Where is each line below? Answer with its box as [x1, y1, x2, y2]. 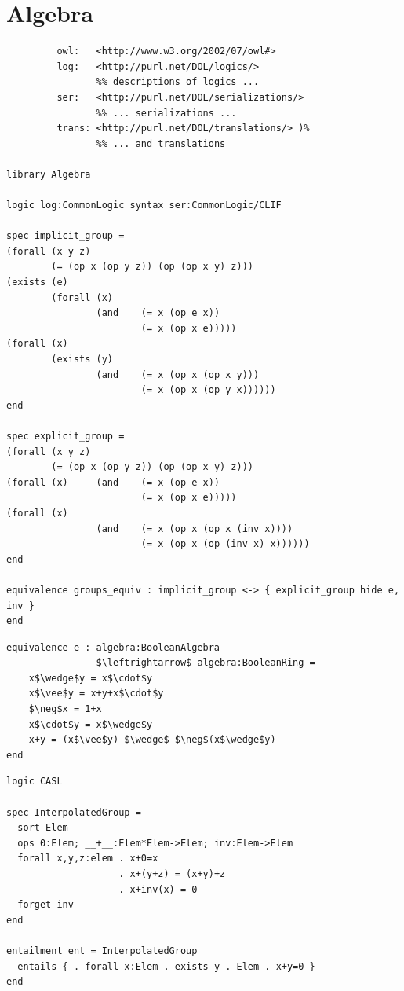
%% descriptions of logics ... [96, 76, 260, 88]
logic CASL [6, 776, 63, 787]
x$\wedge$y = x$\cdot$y [28, 672, 153, 684]
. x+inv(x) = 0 [118, 883, 198, 895]
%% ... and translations [96, 138, 226, 149]
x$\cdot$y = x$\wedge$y [28, 718, 153, 730]
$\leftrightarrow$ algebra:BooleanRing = [96, 657, 315, 669]
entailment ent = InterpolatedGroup [6, 945, 198, 956]
